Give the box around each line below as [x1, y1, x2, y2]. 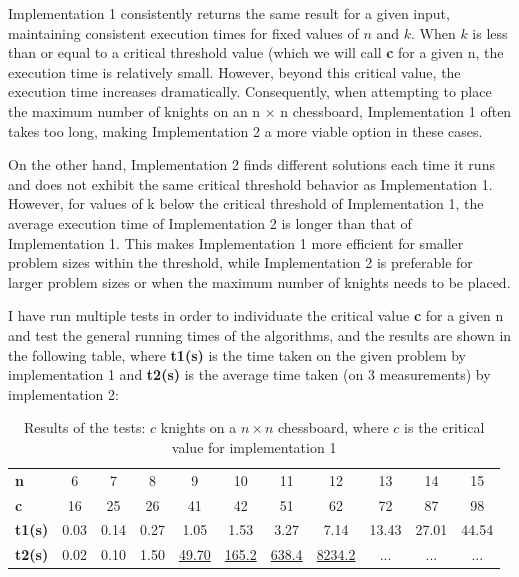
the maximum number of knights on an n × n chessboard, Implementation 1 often [8, 100, 512, 121]
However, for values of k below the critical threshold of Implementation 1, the [8, 193, 484, 214]
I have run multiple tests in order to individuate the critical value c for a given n [8, 305, 504, 326]
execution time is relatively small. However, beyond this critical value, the [8, 61, 461, 82]
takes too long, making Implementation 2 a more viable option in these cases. [8, 120, 483, 141]
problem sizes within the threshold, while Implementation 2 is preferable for [8, 252, 473, 273]
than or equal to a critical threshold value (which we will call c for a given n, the [8, 42, 504, 63]
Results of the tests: [23, 417, 146, 438]
